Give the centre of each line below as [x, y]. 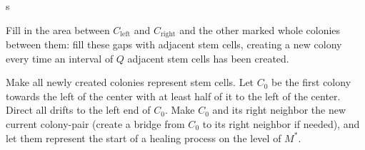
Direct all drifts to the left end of [78, 110]
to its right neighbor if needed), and [281, 124]
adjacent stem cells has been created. [208, 58]
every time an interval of [60, 58]
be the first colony [311, 82]
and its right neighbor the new [279, 110]
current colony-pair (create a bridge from [95, 124]
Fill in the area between [58, 30]
